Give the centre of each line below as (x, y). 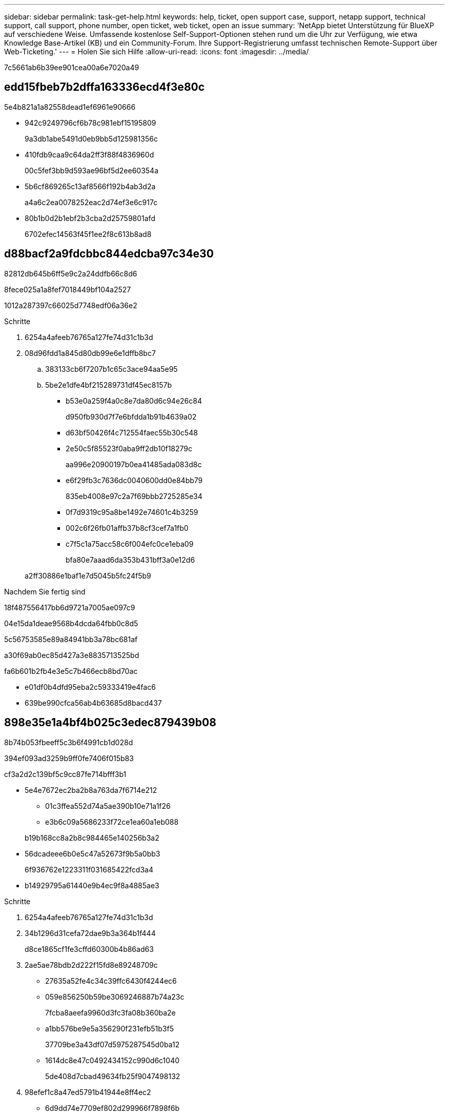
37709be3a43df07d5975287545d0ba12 (113, 1044)
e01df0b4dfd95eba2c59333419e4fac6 (90, 687)
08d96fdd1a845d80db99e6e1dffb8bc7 (90, 353)
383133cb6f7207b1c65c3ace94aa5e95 (111, 369)
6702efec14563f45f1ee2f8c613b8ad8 (88, 234)
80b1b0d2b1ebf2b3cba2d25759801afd (90, 218)
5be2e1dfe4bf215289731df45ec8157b (108, 385)
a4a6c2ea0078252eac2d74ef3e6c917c (91, 202)
